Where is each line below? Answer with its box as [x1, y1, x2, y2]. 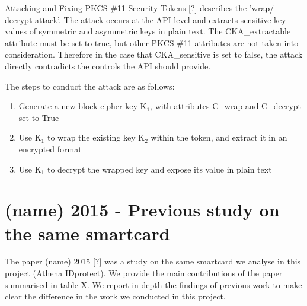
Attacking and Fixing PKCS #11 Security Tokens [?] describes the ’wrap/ [5, 2, 274, 14]
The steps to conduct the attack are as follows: [5, 79, 175, 92]
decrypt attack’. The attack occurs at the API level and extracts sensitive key [5, 13, 286, 26]
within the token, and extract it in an [151, 131, 287, 144]
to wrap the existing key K [47, 131, 145, 144]
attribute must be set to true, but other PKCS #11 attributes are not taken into [5, 36, 299, 49]
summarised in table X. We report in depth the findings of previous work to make [5, 278, 302, 291]
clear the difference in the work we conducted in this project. [5, 290, 226, 302]
